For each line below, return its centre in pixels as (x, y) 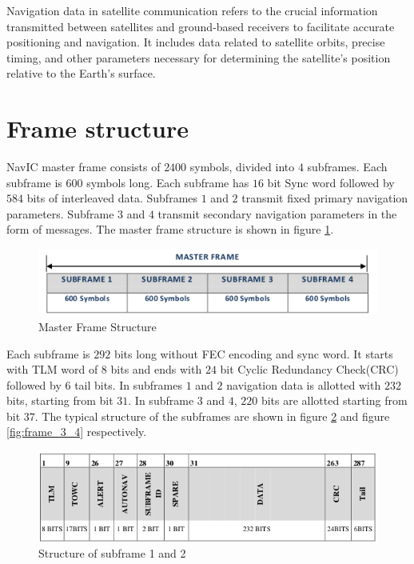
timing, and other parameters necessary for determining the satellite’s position (199, 57)
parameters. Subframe (60, 213)
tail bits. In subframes (128, 384)
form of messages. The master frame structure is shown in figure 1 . (170, 229)
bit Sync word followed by (331, 182)
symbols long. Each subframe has (168, 182)
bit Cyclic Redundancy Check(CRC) (309, 369)
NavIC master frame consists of (84, 167)
